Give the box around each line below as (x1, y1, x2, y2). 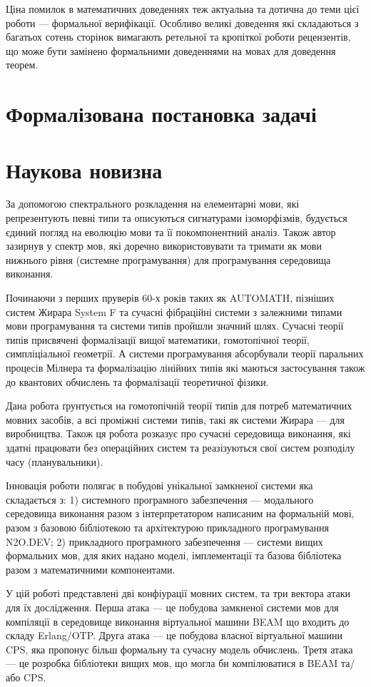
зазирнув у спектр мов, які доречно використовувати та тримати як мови (6, 238, 322, 253)
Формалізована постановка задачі (6, 99, 317, 128)
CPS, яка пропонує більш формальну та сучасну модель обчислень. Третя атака (6, 641, 353, 656)
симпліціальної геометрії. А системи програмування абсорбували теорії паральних (6, 346, 364, 361)
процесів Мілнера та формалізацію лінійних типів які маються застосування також (6, 360, 365, 375)
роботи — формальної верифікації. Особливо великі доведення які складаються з (6, 15, 359, 30)
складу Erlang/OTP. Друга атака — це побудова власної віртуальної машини (6, 628, 343, 643)
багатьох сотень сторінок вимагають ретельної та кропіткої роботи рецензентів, (6, 29, 351, 44)
